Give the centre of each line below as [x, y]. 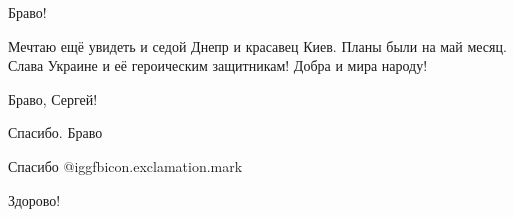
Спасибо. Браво [55, 132]
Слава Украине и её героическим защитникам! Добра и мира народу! [218, 65]
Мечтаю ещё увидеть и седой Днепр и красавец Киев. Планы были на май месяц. [257, 45]
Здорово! [34, 199]
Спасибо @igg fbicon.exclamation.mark [125, 165]
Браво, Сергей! [53, 98]
